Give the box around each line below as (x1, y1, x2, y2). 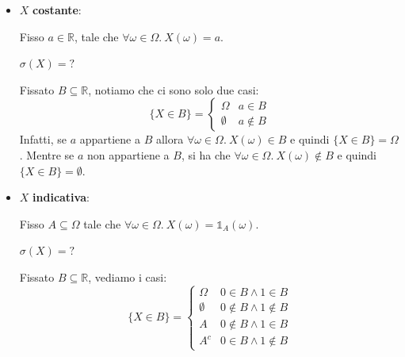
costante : (32, 2, 82, 17)
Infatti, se (19, 131, 67, 148)
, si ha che (181, 146, 231, 163)
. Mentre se (19, 146, 75, 163)
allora (155, 131, 184, 148)
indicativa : (32, 189, 90, 205)
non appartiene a (87, 146, 170, 163)
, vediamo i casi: (88, 268, 167, 285)
